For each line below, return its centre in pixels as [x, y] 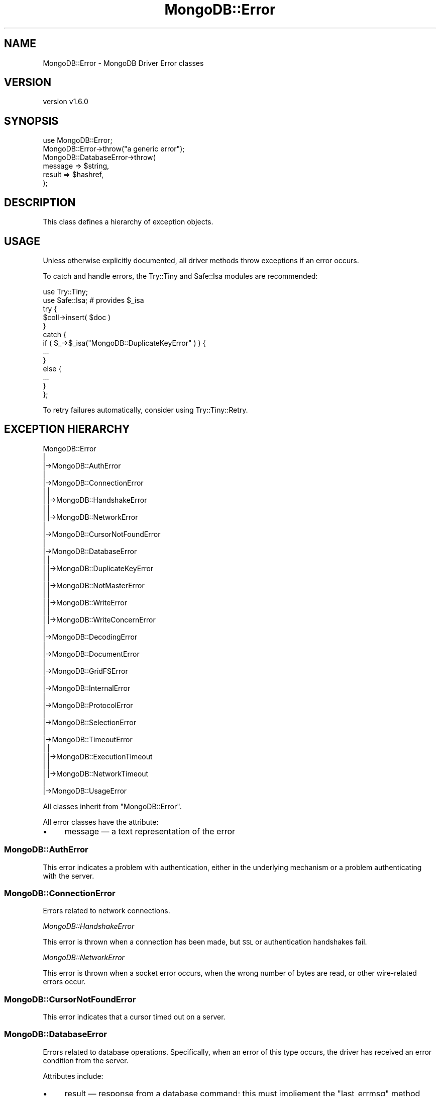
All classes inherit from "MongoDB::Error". [112, 806]
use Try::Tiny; [65, 291]
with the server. [69, 876]
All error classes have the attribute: [101, 822]
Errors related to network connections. [106, 911]
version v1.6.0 [66, 102]
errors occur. [64, 982]
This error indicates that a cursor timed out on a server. [134, 1017]
